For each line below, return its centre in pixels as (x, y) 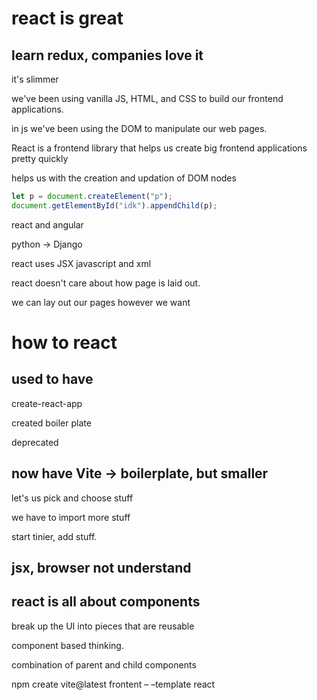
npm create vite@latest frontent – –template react (113, 684)
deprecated (35, 442)
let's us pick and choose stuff (72, 498)
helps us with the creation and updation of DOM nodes (124, 178)
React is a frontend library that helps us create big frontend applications (159, 148)
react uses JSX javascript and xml (81, 263)
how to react (64, 342)
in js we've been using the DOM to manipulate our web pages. (139, 128)
